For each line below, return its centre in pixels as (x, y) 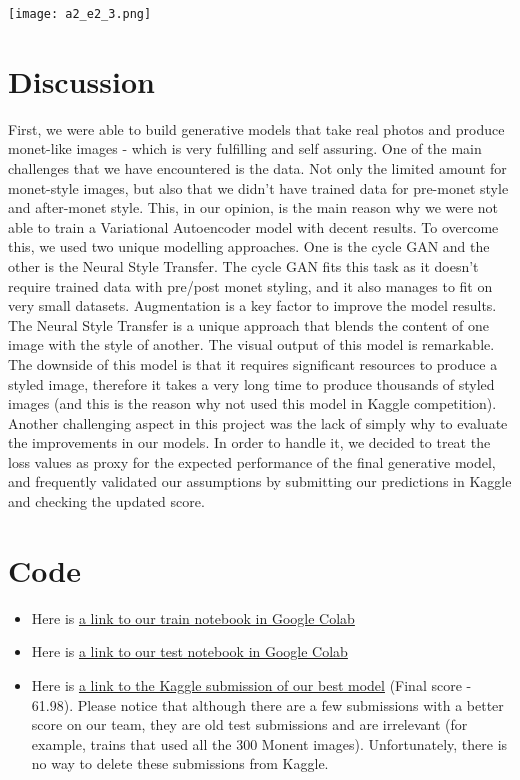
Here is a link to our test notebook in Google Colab (189, 651)
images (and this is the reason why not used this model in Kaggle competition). (252, 403)
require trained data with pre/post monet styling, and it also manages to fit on (250, 285)
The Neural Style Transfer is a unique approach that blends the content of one (249, 324)
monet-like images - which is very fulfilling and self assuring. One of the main (245, 148)
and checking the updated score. (106, 501)
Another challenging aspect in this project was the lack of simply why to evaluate (258, 422)
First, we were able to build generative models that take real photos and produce (256, 128)
